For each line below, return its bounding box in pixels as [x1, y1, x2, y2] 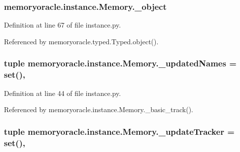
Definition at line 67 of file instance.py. [4, 20, 121, 30]
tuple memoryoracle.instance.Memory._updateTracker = [4, 125, 235, 137]
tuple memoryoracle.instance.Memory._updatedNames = [4, 57, 237, 69]
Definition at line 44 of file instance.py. [4, 88, 121, 98]
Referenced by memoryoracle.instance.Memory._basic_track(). [4, 104, 193, 115]
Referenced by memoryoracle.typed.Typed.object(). [4, 36, 159, 46]
